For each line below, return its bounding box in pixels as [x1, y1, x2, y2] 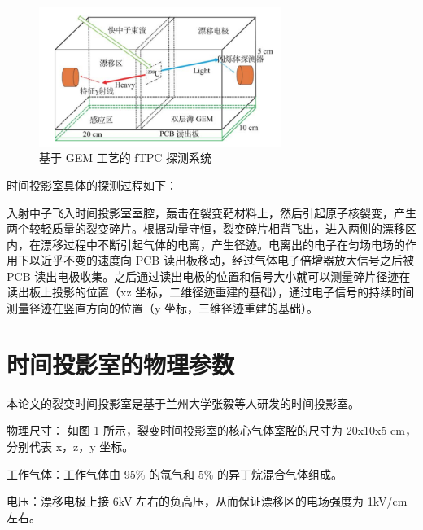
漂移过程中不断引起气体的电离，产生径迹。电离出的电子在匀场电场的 [40, 235, 405, 252]
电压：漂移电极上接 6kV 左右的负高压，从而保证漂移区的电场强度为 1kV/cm [7, 493, 408, 510]
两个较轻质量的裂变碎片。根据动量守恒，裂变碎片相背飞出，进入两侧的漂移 [7, 220, 405, 237]
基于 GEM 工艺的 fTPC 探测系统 [39, 149, 212, 166]
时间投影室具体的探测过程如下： [7, 176, 177, 193]
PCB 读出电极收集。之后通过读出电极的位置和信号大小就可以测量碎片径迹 [7, 267, 399, 284]
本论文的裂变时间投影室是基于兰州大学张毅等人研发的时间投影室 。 [7, 394, 360, 411]
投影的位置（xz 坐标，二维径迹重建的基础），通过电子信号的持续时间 [51, 283, 415, 300]
